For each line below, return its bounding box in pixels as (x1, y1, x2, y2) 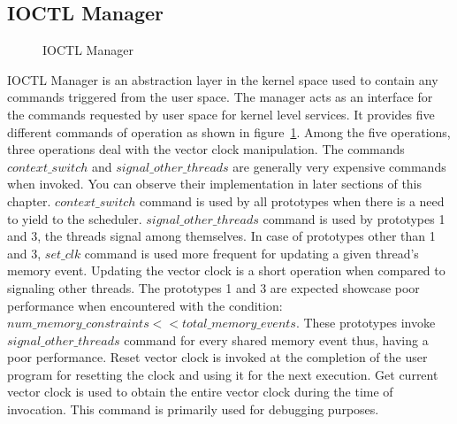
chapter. (7, 191, 51, 210)
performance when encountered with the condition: (7, 296, 283, 314)
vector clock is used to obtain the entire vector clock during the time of (7, 382, 393, 401)
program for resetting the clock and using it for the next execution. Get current (7, 365, 438, 383)
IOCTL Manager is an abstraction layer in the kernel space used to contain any (7, 70, 438, 89)
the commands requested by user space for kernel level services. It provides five (7, 104, 435, 123)
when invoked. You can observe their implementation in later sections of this (7, 174, 423, 193)
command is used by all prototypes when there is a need (140, 191, 445, 210)
